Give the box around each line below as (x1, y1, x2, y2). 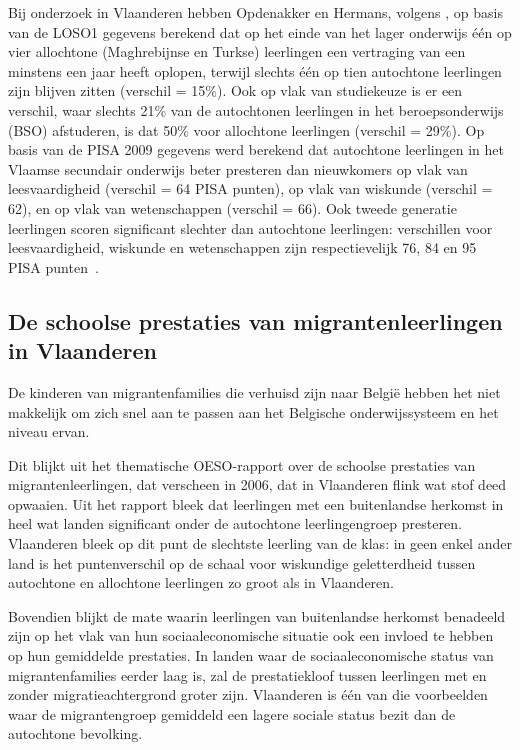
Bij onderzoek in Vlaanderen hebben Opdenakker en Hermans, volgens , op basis (8, 2, 503, 22)
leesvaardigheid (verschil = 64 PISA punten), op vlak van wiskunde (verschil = (8, 178, 493, 199)
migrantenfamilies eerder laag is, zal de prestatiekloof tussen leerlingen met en (8, 664, 487, 685)
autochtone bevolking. (8, 723, 143, 744)
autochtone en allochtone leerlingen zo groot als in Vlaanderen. (8, 572, 394, 593)
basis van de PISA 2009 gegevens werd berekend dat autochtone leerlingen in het (8, 139, 504, 160)
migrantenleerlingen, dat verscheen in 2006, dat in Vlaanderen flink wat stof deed (8, 474, 507, 495)
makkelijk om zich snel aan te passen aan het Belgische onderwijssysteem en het (8, 401, 499, 422)
